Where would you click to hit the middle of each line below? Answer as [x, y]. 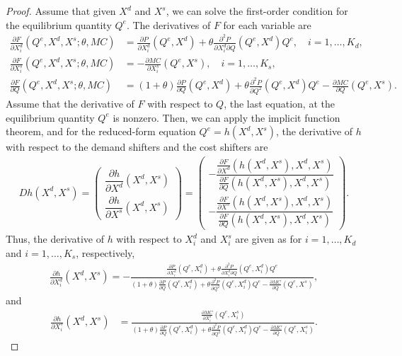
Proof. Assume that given [61, 11]
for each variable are [267, 24]
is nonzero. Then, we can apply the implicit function [226, 117]
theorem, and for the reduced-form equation [101, 131]
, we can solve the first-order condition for [257, 11]
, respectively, [105, 252]
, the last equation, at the [279, 104]
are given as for [269, 239]
